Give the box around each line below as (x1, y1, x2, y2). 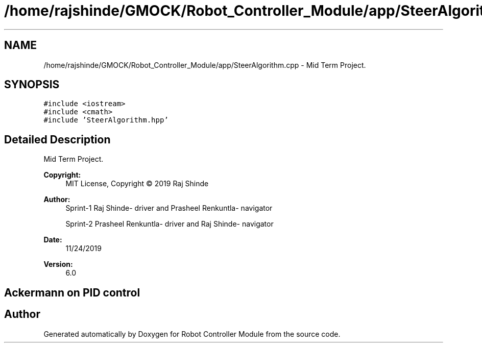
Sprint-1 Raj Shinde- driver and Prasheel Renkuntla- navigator (65, 204, 273, 213)
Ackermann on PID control (4, 286, 140, 299)
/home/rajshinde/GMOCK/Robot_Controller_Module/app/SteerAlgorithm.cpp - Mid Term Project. (43, 60, 366, 69)
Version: (43, 260, 73, 269)
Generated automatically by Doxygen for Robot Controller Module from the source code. (43, 329, 341, 338)
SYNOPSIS (4, 78, 60, 91)
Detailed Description (4, 133, 111, 146)
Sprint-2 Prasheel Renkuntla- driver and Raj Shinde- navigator (65, 219, 274, 229)
